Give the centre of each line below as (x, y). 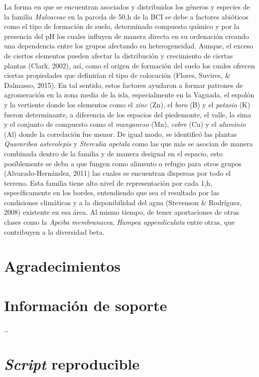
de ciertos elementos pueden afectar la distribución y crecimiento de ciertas (119, 55)
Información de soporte (86, 305)
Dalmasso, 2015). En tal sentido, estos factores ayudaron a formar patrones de (124, 85)
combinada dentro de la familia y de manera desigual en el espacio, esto (113, 153)
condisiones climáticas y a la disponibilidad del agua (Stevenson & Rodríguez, (123, 202)
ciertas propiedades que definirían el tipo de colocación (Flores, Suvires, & (117, 75)
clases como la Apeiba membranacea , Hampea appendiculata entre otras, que (120, 222)
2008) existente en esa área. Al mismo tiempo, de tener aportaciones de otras (122, 212)
